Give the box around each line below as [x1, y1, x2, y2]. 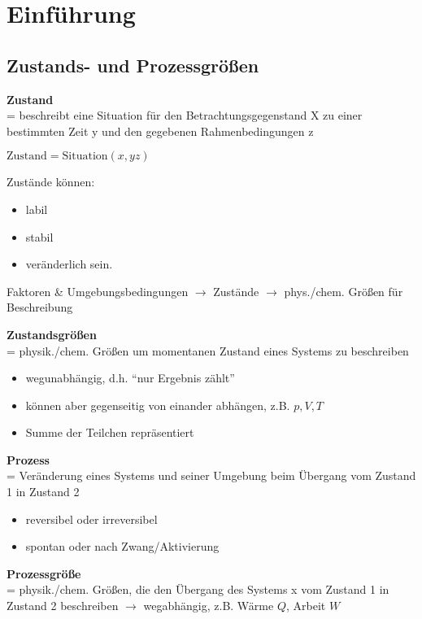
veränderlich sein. [25, 255, 113, 272]
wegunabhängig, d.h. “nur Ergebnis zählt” [25, 369, 235, 386]
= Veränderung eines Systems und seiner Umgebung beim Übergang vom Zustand [7, 467, 416, 484]
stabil [25, 228, 54, 245]
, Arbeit [285, 597, 326, 614]
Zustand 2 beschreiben [7, 597, 119, 614]
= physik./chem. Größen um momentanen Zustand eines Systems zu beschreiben [7, 342, 409, 359]
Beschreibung [7, 299, 73, 316]
